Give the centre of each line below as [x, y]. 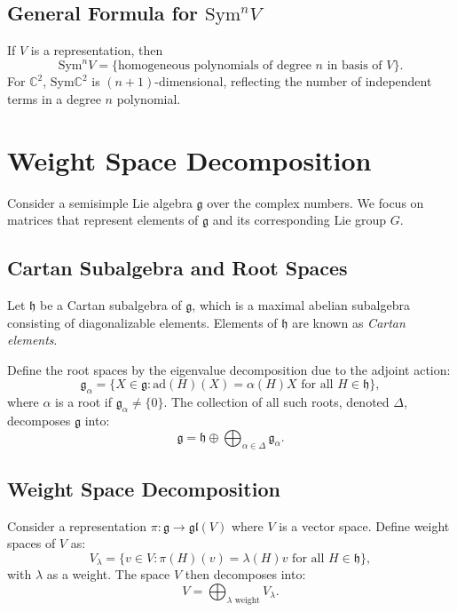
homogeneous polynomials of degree [214, 66]
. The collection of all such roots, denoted [276, 402]
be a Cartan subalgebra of [111, 305]
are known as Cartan [349, 322]
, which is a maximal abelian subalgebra [301, 305]
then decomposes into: [245, 574]
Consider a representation [77, 525]
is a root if [84, 402]
